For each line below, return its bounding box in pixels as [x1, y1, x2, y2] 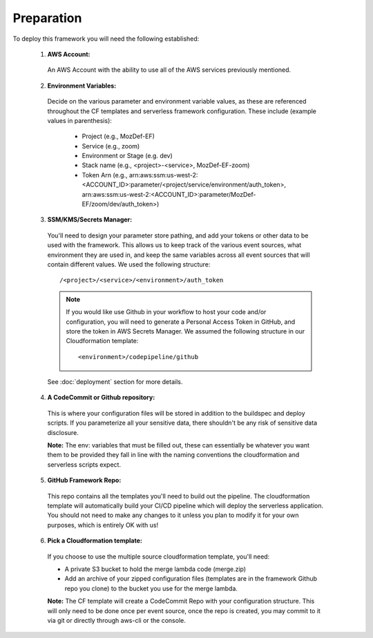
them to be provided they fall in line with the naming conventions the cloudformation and [47, 451, 300, 459]
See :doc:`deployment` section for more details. [47, 378, 183, 386]
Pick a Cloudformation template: [47, 536, 143, 545]
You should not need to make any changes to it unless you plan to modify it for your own [47, 511, 299, 519]
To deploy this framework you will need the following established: [12, 35, 200, 43]
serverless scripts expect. [47, 460, 121, 469]
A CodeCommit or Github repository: [47, 394, 155, 402]
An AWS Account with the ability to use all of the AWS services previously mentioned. [47, 66, 291, 74]
